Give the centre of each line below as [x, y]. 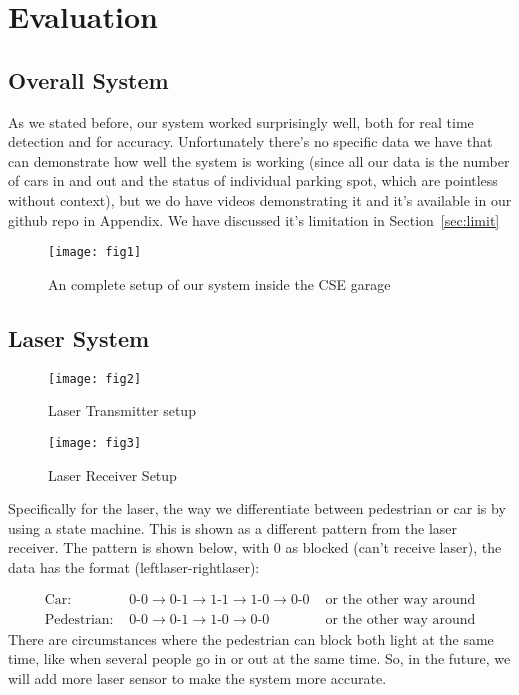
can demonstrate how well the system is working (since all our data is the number [259, 160]
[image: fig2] [95, 378]
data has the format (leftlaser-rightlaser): [134, 566]
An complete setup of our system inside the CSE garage [219, 283]
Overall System [88, 79]
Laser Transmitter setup [122, 410]
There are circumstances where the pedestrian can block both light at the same [251, 638]
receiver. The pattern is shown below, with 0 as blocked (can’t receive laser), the [255, 547]
